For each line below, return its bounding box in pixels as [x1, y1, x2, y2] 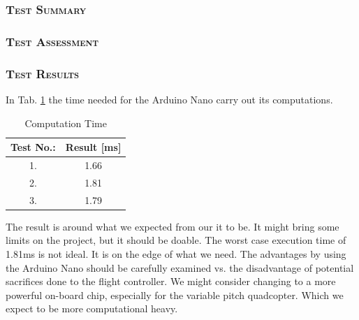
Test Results [6, 64, 80, 82]
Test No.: [10, 140, 56, 154]
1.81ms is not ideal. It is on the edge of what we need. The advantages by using [6, 246, 346, 261]
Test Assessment [6, 32, 99, 50]
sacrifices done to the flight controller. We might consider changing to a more [6, 274, 336, 289]
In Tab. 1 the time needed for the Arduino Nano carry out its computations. [6, 92, 333, 106]
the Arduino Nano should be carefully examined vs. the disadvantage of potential [6, 260, 354, 275]
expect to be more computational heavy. [6, 301, 178, 316]
